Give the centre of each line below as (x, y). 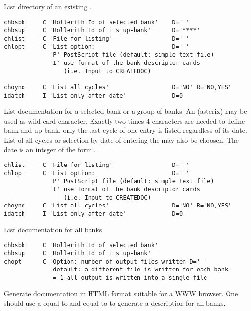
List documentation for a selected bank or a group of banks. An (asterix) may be (125, 111)
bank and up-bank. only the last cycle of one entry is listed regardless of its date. (125, 130)
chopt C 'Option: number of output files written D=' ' (106, 261)
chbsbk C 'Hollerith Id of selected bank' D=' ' (97, 22)
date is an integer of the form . (50, 149)
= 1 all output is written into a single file (130, 278)
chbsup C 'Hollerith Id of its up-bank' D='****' (102, 31)
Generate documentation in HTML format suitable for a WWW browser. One (121, 293)
